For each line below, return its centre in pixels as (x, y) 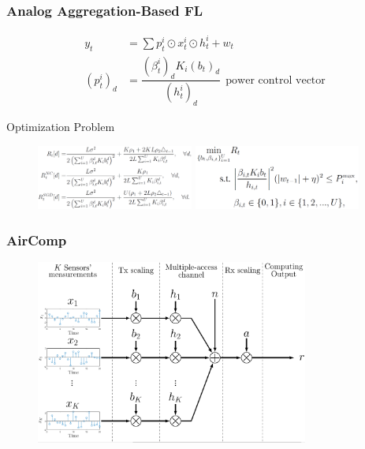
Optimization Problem (61, 127)
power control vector (276, 80)
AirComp (37, 239)
